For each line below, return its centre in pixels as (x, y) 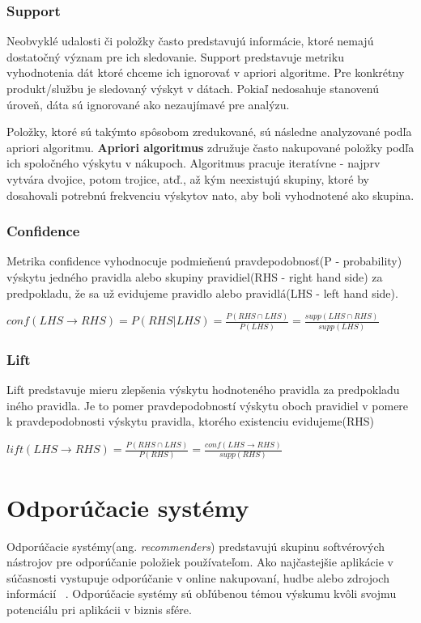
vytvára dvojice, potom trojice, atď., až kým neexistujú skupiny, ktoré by (188, 178)
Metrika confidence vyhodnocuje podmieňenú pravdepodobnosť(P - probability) (204, 261)
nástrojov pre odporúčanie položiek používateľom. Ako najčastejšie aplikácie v (200, 562)
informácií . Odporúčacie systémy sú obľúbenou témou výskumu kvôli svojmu (202, 593)
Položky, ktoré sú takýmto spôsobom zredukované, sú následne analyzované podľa (209, 131)
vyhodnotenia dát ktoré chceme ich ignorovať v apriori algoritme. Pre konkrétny (206, 72)
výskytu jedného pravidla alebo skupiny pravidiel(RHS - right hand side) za (195, 276)
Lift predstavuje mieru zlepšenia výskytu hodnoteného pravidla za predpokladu (203, 389)
